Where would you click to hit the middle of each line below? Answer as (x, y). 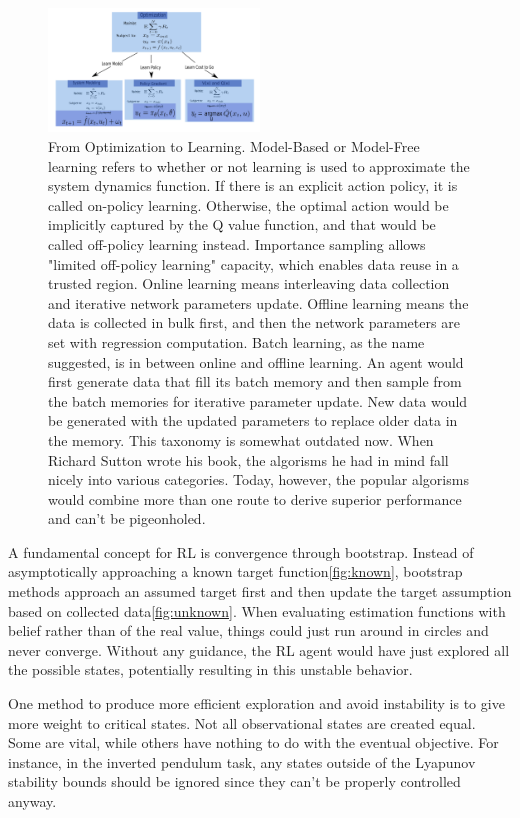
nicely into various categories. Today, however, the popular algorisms (258, 479)
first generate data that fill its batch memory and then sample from (255, 381)
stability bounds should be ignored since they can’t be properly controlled (234, 781)
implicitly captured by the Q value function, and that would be (242, 224)
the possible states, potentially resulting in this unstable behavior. (210, 669)
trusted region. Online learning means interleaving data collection (249, 283)
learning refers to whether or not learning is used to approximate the (259, 165)
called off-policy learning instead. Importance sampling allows (237, 243)
